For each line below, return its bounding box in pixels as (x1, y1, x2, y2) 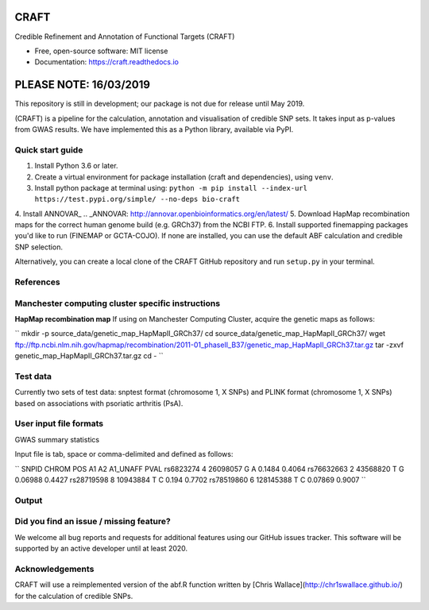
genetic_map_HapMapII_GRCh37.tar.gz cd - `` (14, 351, 164, 361)
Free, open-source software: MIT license (34, 46, 168, 56)
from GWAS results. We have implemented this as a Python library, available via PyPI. (14, 124, 294, 134)
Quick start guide (14, 144, 83, 155)
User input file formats (14, 418, 103, 429)
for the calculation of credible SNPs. (14, 591, 133, 600)
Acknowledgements (14, 563, 95, 574)
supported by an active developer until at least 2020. (14, 544, 188, 554)
